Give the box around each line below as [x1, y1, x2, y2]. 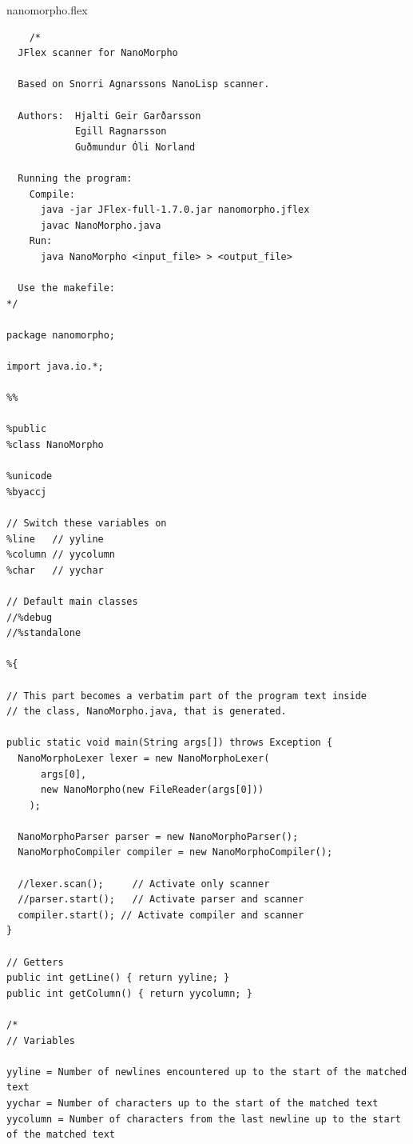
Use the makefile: [18, 282, 116, 294]
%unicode [6, 470, 53, 482]
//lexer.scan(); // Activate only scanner [18, 878, 270, 890]
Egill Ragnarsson [74, 126, 167, 138]
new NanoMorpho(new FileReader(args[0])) [40, 784, 264, 796]
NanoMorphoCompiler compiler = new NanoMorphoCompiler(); [18, 846, 333, 858]
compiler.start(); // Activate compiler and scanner [18, 909, 304, 921]
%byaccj [6, 486, 47, 498]
